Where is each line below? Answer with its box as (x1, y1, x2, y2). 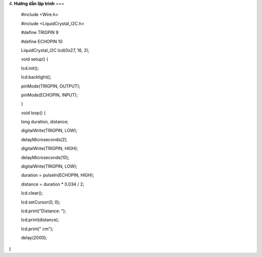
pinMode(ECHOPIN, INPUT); (21, 92, 78, 98)
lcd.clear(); (21, 190, 43, 196)
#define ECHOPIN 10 (21, 38, 63, 44)
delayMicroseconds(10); (21, 154, 70, 160)
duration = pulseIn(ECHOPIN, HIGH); (21, 172, 95, 178)
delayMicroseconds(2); (21, 137, 68, 142)
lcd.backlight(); (21, 74, 51, 80)
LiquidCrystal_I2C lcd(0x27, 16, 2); (21, 47, 90, 53)
